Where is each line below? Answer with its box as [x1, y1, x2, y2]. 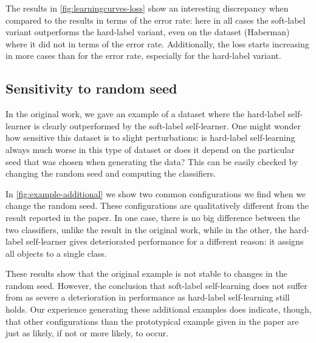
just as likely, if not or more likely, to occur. [5, 327, 169, 339]
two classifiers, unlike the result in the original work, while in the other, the [5, 223, 287, 236]
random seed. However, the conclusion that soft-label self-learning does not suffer [5, 279, 307, 291]
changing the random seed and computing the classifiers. [5, 167, 216, 180]
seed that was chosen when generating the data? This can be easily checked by [5, 155, 298, 168]
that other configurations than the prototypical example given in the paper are [5, 314, 299, 327]
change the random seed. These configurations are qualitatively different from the [5, 199, 309, 212]
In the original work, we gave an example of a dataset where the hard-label [5, 107, 285, 120]
